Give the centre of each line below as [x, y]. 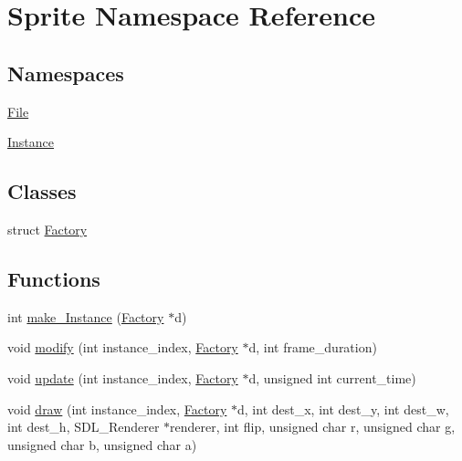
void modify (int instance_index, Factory [123, 347]
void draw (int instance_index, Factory [117, 409]
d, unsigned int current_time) [332, 377]
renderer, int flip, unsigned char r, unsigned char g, [313, 427]
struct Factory [47, 229]
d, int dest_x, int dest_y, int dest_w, [343, 409]
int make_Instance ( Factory [86, 316]
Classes [42, 191]
